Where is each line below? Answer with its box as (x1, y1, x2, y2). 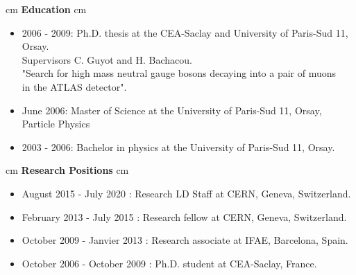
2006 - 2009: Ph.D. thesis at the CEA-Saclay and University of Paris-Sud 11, (22, 25, 348, 39)
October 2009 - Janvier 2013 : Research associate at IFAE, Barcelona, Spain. (22, 233, 348, 247)
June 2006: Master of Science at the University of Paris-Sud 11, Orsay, (22, 103, 322, 117)
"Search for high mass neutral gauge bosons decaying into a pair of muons (22, 66, 337, 80)
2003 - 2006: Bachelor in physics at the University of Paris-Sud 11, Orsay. (22, 139, 335, 154)
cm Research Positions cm (6, 163, 129, 177)
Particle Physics (22, 116, 90, 131)
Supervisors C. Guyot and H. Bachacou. (22, 52, 192, 66)
